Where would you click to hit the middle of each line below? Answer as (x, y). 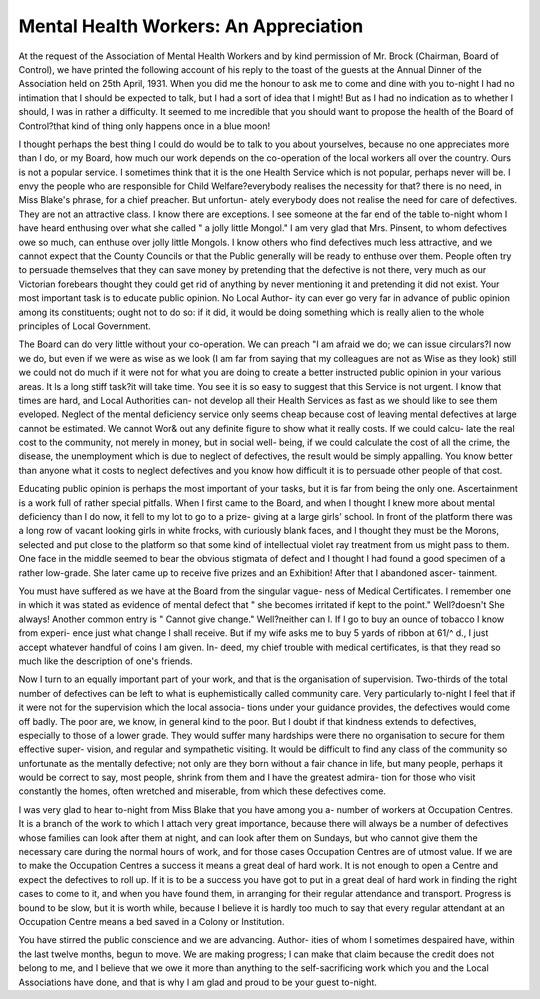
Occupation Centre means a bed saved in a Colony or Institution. (151, 921)
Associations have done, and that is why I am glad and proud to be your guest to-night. (197, 982)
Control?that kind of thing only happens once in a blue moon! (144, 126)
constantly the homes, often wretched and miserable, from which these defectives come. (202, 791)
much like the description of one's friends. (106, 661)
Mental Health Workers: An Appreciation (191, 26)
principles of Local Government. (85, 326)
